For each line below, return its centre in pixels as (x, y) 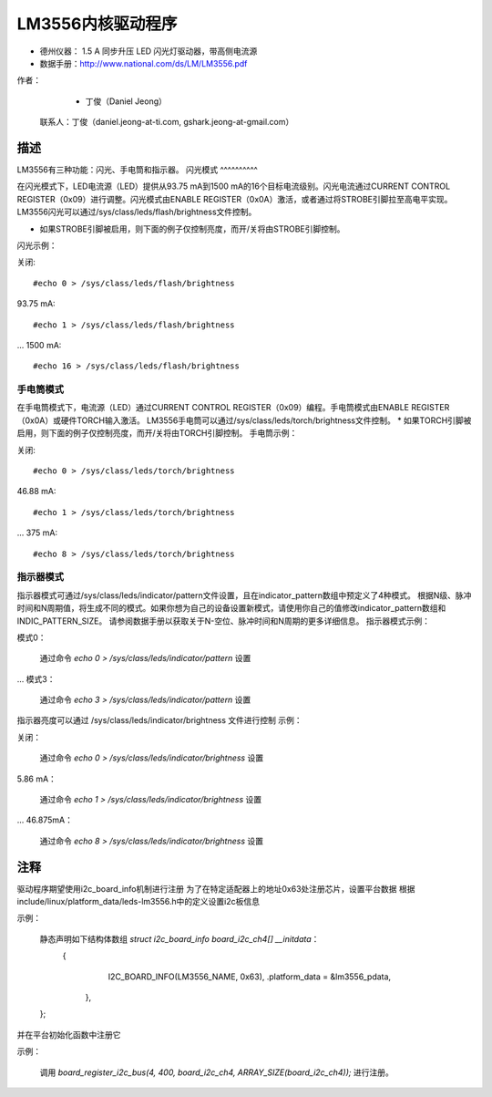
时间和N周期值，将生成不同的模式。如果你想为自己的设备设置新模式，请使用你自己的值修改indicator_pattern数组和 (231, 608)
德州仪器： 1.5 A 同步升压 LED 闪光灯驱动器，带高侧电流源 (149, 51)
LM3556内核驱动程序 (97, 24)
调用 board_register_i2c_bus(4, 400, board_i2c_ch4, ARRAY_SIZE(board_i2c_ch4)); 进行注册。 (216, 1072)
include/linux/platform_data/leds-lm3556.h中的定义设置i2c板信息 (138, 902)
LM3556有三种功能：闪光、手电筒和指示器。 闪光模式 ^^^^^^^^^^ (138, 170)
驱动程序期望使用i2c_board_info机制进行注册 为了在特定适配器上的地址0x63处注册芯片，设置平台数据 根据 (216, 888)
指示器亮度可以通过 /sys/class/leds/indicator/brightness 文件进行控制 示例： (159, 720)
